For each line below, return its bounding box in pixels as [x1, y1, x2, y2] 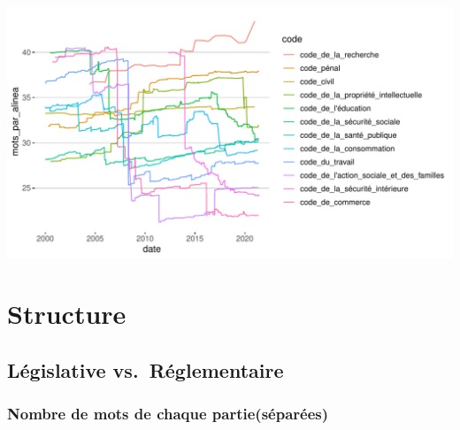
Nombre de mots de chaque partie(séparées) [7, 403, 329, 425]
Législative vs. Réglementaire [7, 356, 284, 383]
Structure [7, 296, 126, 332]
